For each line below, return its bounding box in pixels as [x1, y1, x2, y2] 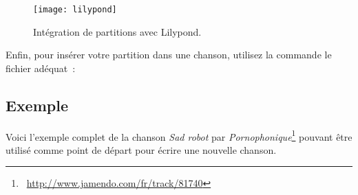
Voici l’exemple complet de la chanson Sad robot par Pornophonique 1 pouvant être [6, 127, 352, 144]
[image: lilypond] [33, 5, 117, 14]
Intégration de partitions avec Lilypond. [33, 24, 202, 38]
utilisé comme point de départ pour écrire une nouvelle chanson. [6, 142, 277, 157]
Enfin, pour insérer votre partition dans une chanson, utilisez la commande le [6, 47, 332, 62]
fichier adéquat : [6, 60, 76, 75]
